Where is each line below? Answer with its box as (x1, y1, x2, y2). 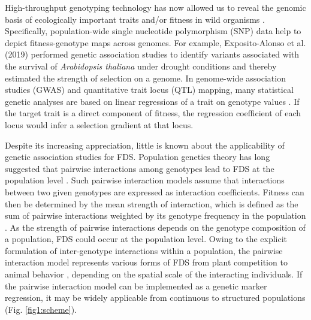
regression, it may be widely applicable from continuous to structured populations (5, 291, 306, 304)
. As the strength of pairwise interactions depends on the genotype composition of (5, 221, 306, 233)
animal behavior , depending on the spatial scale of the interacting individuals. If (5, 268, 303, 280)
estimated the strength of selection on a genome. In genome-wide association (5, 71, 286, 84)
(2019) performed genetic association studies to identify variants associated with (5, 48, 300, 61)
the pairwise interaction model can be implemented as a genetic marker (5, 279, 267, 292)
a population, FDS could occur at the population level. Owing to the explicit (5, 233, 288, 245)
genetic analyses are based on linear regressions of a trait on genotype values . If (5, 95, 300, 107)
